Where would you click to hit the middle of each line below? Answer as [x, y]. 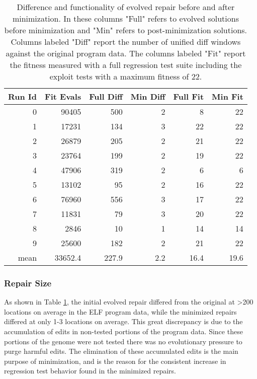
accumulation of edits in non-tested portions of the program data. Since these [123, 331]
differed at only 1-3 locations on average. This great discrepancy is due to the [123, 321]
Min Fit [228, 96]
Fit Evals [63, 96]
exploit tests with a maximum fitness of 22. [126, 76]
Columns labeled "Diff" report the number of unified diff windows [126, 42]
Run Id [23, 96]
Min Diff [148, 96]
